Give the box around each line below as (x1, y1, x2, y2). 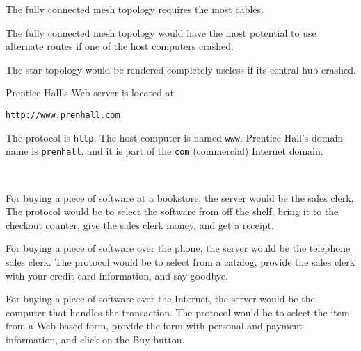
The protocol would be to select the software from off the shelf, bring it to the (6, 204, 339, 219)
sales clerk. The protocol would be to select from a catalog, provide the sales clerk (6, 254, 355, 268)
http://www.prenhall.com (6, 110, 120, 120)
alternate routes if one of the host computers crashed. (6, 39, 234, 53)
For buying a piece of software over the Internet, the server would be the (6, 291, 315, 306)
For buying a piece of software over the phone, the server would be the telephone (6, 241, 351, 255)
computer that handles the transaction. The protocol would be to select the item (6, 305, 350, 319)
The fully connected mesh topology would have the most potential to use (6, 25, 316, 40)
